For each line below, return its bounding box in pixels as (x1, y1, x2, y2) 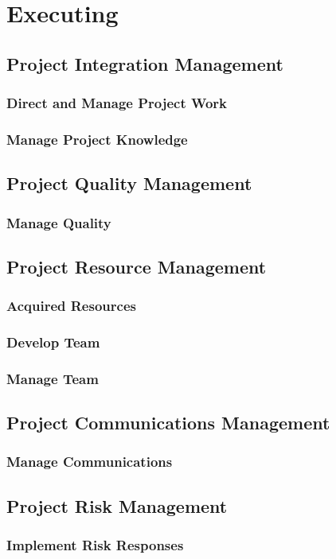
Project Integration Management (6, 51, 283, 76)
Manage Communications (6, 452, 173, 472)
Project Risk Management (6, 493, 228, 518)
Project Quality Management (6, 171, 252, 196)
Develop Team (6, 332, 100, 352)
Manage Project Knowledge (6, 129, 188, 149)
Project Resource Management (6, 254, 267, 278)
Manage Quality (6, 212, 111, 232)
